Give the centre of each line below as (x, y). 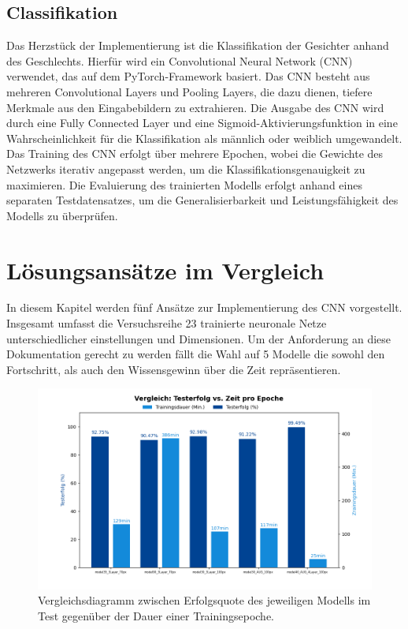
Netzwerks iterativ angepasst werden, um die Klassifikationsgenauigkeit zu (186, 168)
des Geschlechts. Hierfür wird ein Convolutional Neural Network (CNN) (180, 60)
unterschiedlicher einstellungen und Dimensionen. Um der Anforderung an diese (199, 338)
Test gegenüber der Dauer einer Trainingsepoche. (156, 616)
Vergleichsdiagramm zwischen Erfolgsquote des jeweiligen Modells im (204, 600)
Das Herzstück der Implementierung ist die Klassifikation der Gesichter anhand (198, 45)
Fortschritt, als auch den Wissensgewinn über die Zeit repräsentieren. (174, 369)
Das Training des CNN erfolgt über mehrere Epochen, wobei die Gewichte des (195, 154)
